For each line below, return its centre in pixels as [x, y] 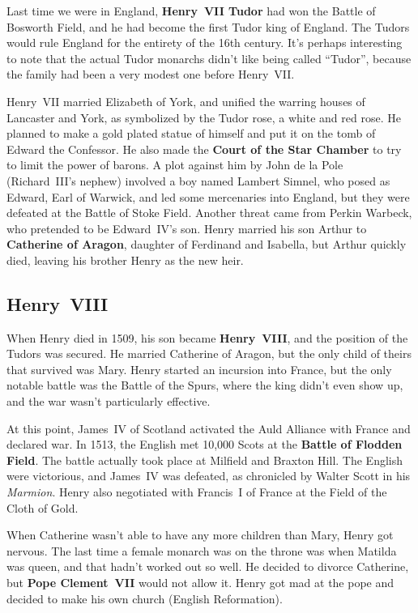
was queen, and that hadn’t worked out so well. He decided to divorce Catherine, [208, 566]
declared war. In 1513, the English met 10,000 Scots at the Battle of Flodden [205, 444]
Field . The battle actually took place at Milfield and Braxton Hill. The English [205, 460]
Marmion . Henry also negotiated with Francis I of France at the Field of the [197, 492]
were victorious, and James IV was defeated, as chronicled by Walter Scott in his [209, 476]
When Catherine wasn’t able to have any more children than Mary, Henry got [200, 535]
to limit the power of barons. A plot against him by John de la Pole [175, 165]
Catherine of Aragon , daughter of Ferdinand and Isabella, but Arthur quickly [207, 244]
